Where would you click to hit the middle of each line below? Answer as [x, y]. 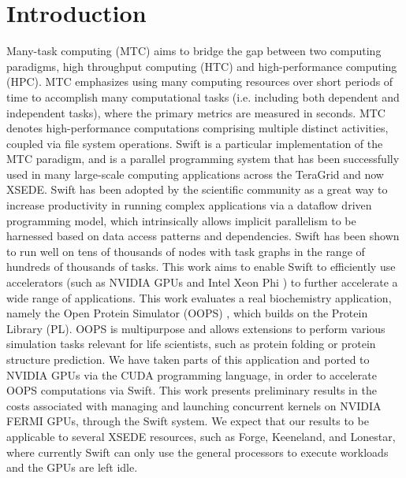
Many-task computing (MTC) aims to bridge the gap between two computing [194, 51]
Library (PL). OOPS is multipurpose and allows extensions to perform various [196, 328]
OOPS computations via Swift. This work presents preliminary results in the [192, 390]
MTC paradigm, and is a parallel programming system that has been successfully [203, 159]
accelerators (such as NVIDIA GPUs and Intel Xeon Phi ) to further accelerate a [202, 282]
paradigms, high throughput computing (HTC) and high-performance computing [202, 66]
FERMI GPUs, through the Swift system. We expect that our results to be [188, 421]
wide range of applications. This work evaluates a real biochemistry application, [199, 297]
